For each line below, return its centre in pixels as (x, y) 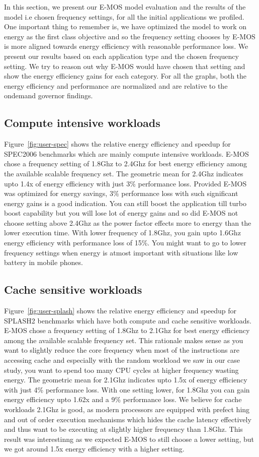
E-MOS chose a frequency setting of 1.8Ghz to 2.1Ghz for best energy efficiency (127, 330)
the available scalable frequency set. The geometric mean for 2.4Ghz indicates (124, 173)
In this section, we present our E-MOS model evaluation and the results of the (125, 7)
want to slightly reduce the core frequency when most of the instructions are (122, 350)
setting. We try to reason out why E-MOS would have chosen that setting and (125, 66)
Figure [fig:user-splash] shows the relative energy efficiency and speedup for (120, 311)
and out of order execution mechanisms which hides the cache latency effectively (128, 419)
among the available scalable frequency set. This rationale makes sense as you (124, 340)
